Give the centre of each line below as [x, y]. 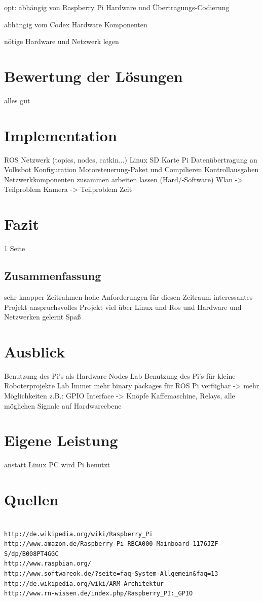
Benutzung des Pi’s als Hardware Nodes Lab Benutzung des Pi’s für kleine [120, 375]
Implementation [61, 135]
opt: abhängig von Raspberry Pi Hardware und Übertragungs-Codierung [117, 7]
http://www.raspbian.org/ [48, 564]
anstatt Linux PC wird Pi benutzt [57, 465]
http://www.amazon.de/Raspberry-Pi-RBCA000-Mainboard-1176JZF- [113, 544]
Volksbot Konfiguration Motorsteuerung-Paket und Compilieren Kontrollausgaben [131, 169]
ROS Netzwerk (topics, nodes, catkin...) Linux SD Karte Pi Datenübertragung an [131, 159]
